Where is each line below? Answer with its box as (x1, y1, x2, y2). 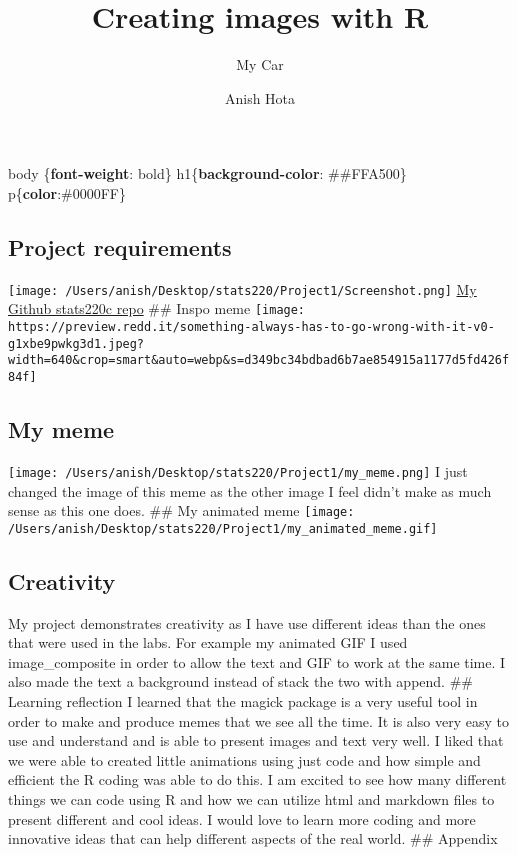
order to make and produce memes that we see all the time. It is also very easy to (8, 710, 509, 731)
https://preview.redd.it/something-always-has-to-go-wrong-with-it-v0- (8, 320, 495, 335)
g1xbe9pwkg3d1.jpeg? (8, 336, 145, 351)
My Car (236, 54, 284, 75)
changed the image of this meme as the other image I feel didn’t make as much (8, 480, 492, 501)
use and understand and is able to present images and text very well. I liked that (8, 730, 504, 751)
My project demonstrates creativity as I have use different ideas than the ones (8, 612, 486, 633)
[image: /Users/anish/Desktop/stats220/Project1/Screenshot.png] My (8, 278, 477, 299)
